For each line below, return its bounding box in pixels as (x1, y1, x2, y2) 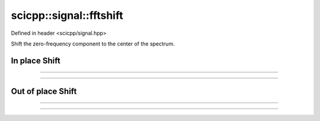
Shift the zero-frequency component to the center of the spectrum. (11, 40, 175, 47)
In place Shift (11, 55, 60, 66)
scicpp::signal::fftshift (11, 9, 124, 22)
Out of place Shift (11, 86, 77, 96)
